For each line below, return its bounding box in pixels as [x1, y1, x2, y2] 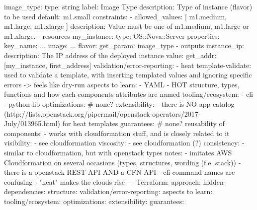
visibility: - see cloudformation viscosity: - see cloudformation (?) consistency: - [4, 138, 245, 148]
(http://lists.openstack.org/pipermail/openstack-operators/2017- [4, 108, 201, 119]
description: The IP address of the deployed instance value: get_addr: [4, 50, 217, 60]
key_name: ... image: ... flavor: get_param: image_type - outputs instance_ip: [4, 40, 244, 51]
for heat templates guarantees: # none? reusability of [62, 118, 225, 129]
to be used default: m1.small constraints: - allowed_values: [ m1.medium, [4, 11, 227, 21]
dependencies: [4, 186, 46, 197]
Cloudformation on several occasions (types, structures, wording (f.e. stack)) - [4, 157, 241, 167]
